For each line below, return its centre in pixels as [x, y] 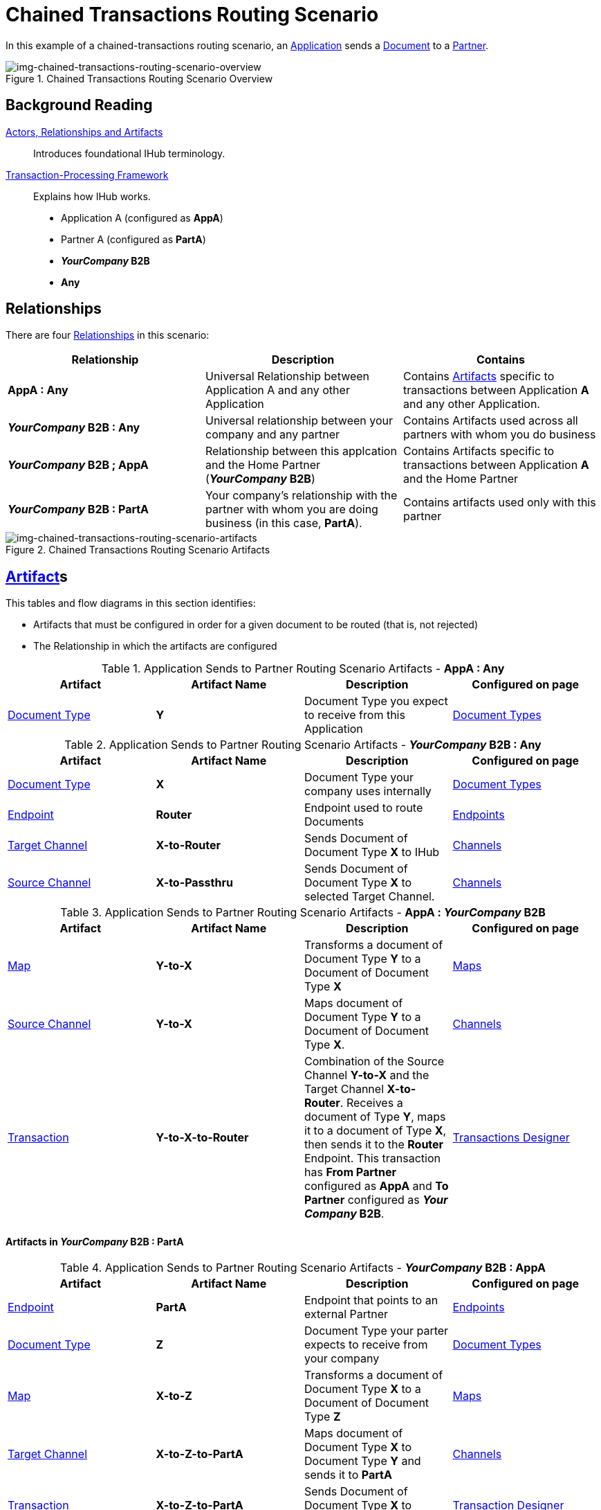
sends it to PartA [348, 1474]
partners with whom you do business [499, 435]
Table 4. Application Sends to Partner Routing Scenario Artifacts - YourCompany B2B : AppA [303, 1267]
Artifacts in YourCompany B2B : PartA [95, 1241]
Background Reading [79, 105]
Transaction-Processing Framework [87, 175]
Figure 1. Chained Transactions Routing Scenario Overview [139, 78]
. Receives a [371, 1103]
